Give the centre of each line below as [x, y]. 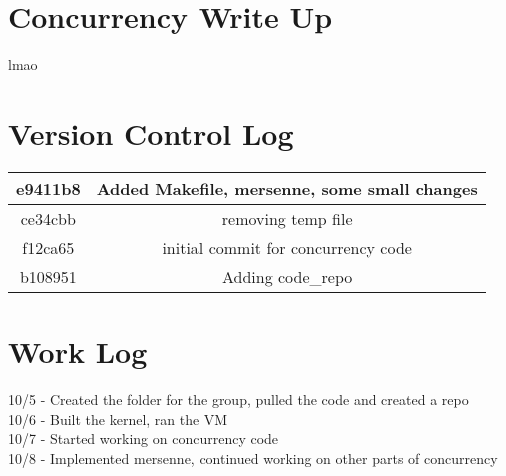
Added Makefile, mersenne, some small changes [287, 188]
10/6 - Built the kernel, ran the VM [118, 418]
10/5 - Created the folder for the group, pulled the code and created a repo [238, 398]
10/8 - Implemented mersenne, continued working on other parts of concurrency [253, 457]
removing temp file [287, 218]
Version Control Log [151, 132]
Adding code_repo [287, 276]
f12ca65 [48, 247]
